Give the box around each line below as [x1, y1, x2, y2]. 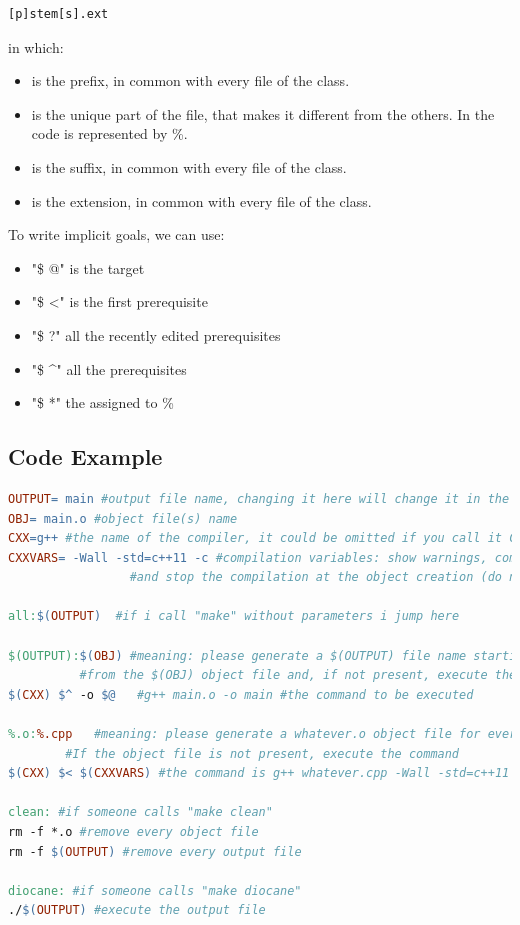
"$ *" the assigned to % [31, 392, 174, 413]
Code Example [8, 441, 163, 472]
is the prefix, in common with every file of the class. [31, 70, 350, 91]
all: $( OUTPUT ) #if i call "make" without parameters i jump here [8, 609, 460, 624]
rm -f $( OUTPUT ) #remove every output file [8, 844, 302, 859]
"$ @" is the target [31, 257, 145, 278]
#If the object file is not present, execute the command [65, 746, 460, 761]
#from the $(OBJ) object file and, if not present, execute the [79, 668, 517, 683]
